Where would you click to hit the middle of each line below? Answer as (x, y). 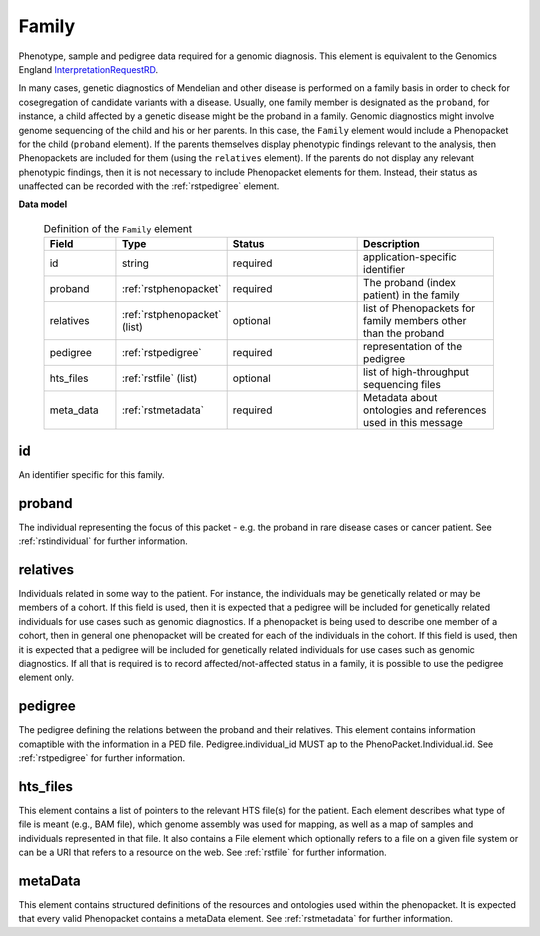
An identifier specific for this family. (91, 474)
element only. (46, 677)
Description (391, 244)
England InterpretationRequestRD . (88, 69)
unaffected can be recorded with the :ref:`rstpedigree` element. (149, 186)
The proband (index (410, 283)
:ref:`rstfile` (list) (159, 378)
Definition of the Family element (118, 229)
